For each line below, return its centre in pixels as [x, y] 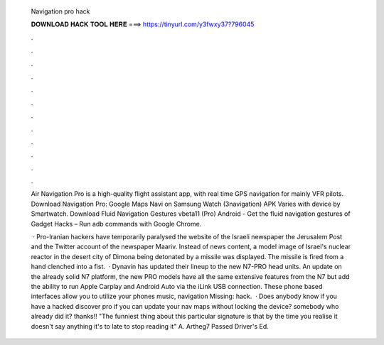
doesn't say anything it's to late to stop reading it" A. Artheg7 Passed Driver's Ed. [150, 326]
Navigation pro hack [60, 11]
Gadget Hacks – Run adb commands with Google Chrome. [116, 224]
